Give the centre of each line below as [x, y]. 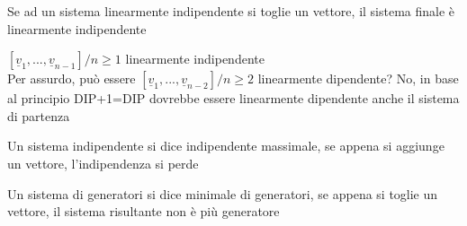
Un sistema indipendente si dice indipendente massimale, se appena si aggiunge [226, 146]
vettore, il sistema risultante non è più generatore [144, 211]
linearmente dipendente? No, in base [358, 78]
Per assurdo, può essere [72, 78]
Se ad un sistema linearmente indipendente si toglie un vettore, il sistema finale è [231, 11]
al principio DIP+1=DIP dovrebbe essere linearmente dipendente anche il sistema [233, 98]
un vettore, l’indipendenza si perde [103, 163]
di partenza [39, 115]
